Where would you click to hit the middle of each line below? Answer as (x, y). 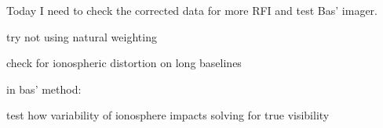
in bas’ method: (44, 89)
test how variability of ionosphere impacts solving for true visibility (168, 115)
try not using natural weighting (82, 36)
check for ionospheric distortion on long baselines (124, 63)
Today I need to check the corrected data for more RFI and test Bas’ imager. (192, 10)
